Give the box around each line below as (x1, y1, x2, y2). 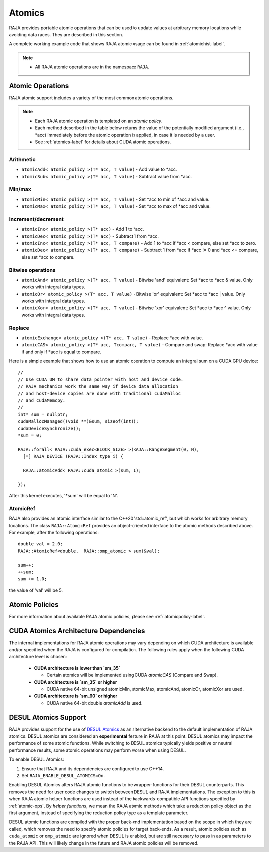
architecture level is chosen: (9, 654, 67, 660)
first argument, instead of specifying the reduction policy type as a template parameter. (9, 810, 189, 816)
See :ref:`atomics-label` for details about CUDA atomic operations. (35, 139, 171, 145)
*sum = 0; (18, 433, 42, 438)
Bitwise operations (9, 266, 56, 273)
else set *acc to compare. (21, 254, 75, 260)
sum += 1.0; (18, 576, 47, 582)
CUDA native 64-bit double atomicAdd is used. (46, 700, 143, 706)
